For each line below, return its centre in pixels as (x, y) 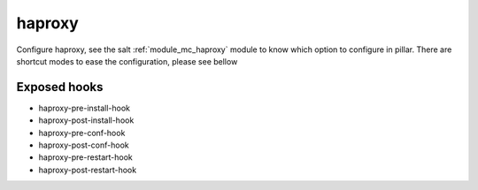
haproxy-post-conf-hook (84, 145)
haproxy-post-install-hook (86, 120)
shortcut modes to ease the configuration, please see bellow (127, 61)
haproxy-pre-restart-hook (85, 157)
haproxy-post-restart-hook (88, 170)
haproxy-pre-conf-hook (82, 133)
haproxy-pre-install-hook (84, 108)
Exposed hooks (60, 87)
